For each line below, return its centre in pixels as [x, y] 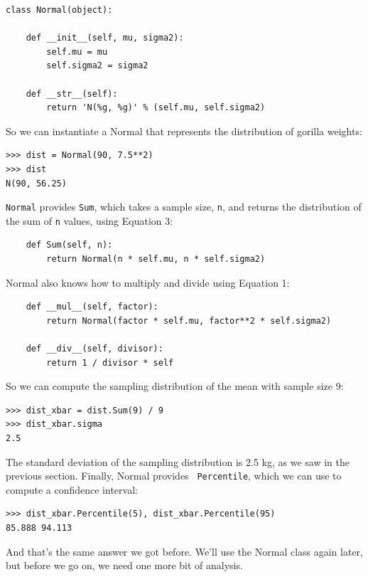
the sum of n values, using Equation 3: [90, 220]
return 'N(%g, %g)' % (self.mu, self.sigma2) [156, 108]
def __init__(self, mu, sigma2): [105, 38]
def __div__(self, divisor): [94, 349]
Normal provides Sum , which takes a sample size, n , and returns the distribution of [184, 207]
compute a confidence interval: [72, 489]
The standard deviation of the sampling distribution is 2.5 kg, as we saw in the [178, 461]
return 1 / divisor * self [110, 362]
